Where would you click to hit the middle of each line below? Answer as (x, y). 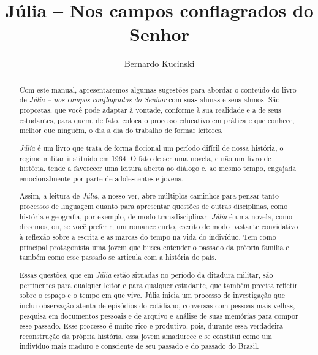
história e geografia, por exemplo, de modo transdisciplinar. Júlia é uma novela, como (156, 216)
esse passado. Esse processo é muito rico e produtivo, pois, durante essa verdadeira (151, 326)
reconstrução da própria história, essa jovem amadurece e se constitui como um (146, 336)
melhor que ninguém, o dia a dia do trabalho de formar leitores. (121, 130)
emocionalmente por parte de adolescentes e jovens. (101, 178)
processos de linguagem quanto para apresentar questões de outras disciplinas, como (153, 206)
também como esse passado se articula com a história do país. (118, 257)
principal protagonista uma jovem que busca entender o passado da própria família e (154, 247)
